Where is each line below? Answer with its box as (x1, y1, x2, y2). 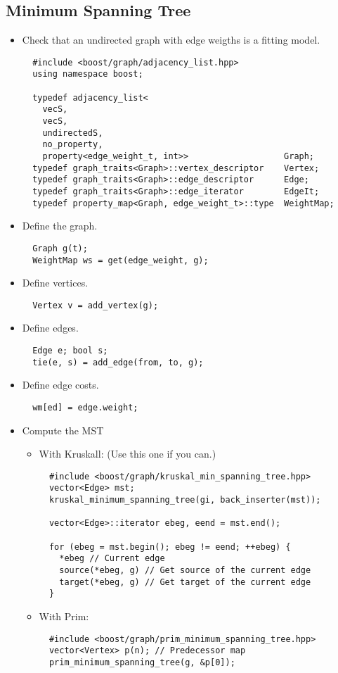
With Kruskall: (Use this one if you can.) (39, 446, 216, 461)
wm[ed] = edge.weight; (32, 402, 138, 413)
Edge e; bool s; (32, 346, 108, 356)
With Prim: (39, 609, 89, 624)
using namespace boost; (32, 69, 143, 80)
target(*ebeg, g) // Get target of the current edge (59, 577, 311, 587)
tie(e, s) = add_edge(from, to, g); (32, 357, 204, 367)
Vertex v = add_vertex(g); (32, 300, 159, 310)
